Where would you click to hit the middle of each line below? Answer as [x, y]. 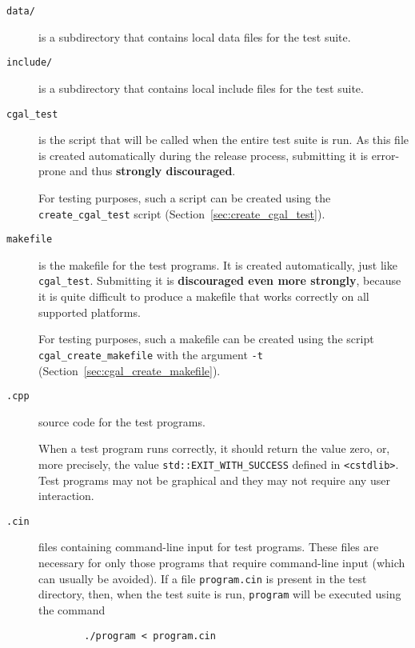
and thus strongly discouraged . [152, 171]
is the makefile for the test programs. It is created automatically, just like [218, 264]
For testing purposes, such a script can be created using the [185, 197]
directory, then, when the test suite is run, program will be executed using [220, 594]
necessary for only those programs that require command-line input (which [222, 563]
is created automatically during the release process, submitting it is [204, 155]
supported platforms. [90, 312]
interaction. [66, 496]
